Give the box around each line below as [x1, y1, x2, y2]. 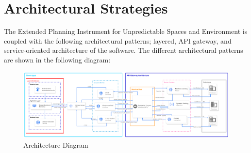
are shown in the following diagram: [4, 54, 111, 64]
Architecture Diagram [23, 139, 88, 150]
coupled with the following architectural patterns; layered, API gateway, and [4, 35, 232, 46]
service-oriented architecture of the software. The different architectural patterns [4, 45, 243, 55]
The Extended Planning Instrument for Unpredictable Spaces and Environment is [4, 26, 248, 36]
